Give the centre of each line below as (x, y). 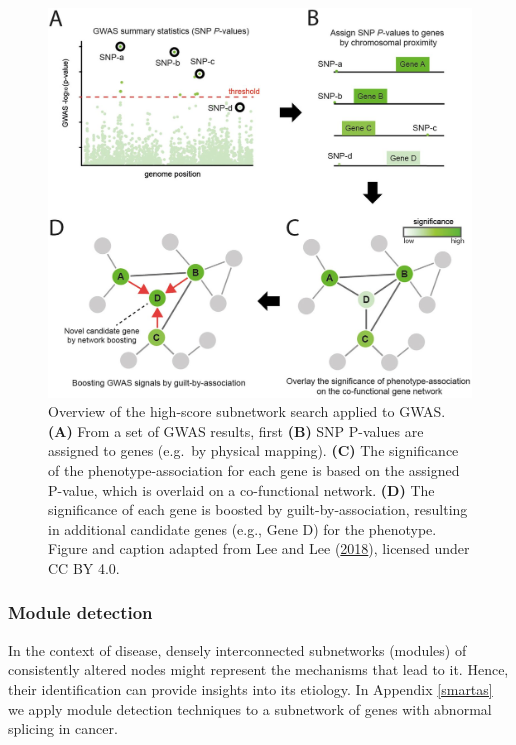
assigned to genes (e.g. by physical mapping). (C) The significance (253, 450)
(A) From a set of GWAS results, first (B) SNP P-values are (236, 430)
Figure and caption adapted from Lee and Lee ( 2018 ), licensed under (259, 548)
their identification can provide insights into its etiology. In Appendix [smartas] (250, 688)
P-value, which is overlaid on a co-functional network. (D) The (241, 489)
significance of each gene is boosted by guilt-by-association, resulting (258, 509)
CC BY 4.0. (84, 567)
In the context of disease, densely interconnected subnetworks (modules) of (237, 649)
